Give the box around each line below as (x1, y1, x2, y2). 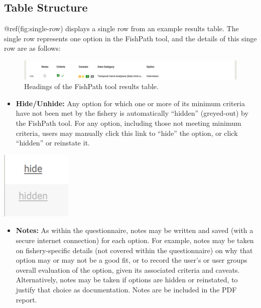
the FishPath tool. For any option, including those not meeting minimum (16, 118, 241, 128)
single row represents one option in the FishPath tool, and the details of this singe (4, 33, 257, 43)
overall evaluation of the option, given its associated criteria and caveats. (16, 264, 240, 275)
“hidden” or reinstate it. (16, 137, 90, 148)
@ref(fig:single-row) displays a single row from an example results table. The (4, 23, 239, 34)
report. (16, 294, 37, 304)
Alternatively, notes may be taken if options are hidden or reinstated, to (16, 274, 238, 285)
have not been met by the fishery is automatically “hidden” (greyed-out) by (16, 108, 248, 118)
